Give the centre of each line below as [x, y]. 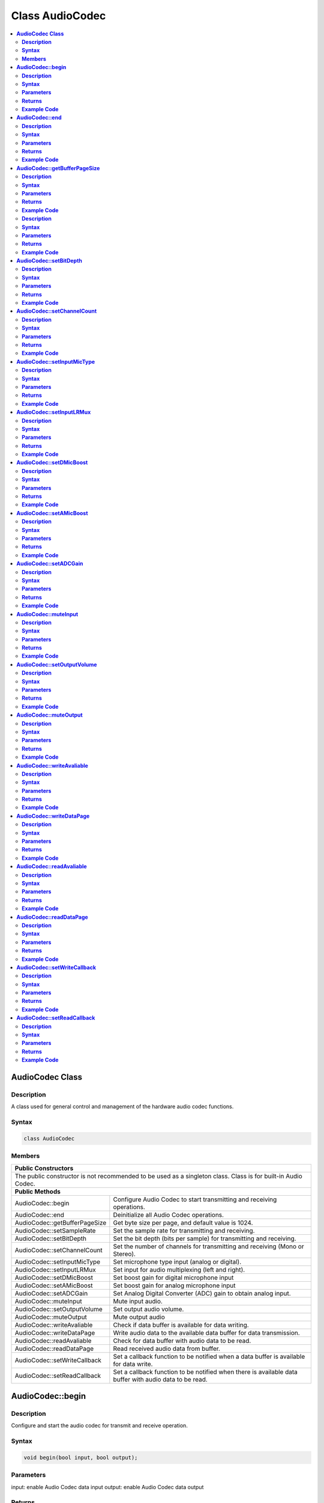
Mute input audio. [138, 1301]
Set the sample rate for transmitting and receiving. [184, 1231]
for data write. [133, 1364]
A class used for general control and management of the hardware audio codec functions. [122, 1107]
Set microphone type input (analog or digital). [177, 1261]
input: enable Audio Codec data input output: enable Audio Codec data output [107, 1487]
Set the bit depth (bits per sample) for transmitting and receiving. [205, 1238]
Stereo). [124, 1254]
